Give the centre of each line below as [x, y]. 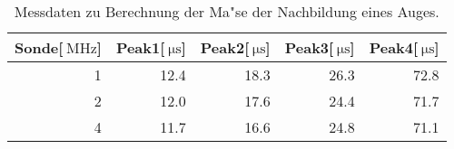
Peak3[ [309, 47]
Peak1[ [140, 47]
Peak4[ [394, 47]
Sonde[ [39, 47]
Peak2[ [225, 47]
